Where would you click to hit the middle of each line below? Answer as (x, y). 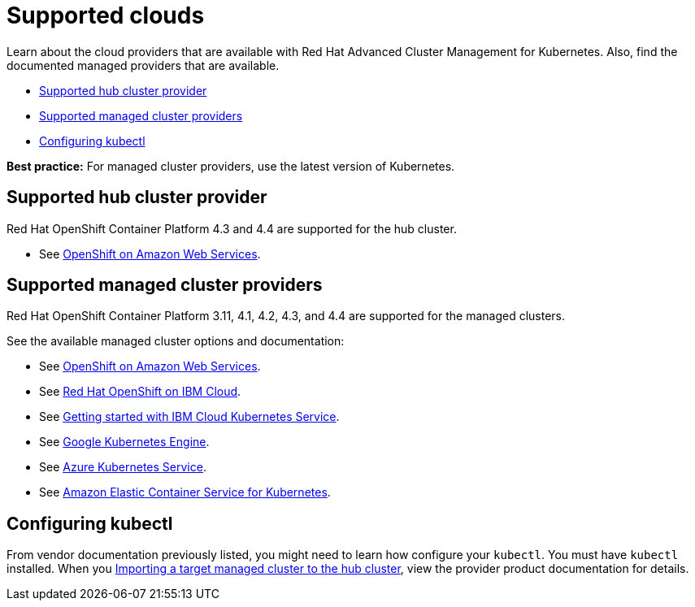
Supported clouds (106, 15)
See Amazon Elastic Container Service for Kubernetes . (185, 492)
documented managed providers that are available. (143, 65)
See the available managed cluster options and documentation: (176, 341)
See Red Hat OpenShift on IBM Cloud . (140, 392)
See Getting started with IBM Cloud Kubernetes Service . (189, 417)
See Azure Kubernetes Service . (123, 467)
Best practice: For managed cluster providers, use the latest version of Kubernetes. (231, 166)
